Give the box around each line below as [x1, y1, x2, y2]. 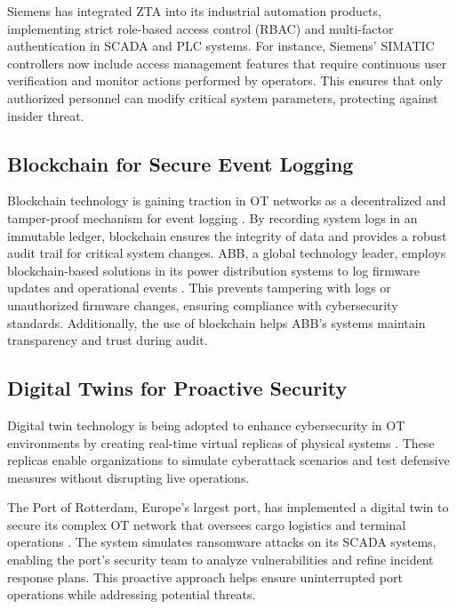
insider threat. [7, 106, 84, 124]
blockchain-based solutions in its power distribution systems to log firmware [7, 260, 420, 279]
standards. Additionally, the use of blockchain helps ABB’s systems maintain [7, 313, 426, 332]
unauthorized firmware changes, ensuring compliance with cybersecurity [7, 295, 398, 314]
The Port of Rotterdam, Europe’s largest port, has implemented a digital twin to [7, 498, 449, 517]
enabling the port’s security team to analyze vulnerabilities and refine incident [7, 550, 434, 569]
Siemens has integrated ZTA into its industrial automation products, [7, 2, 381, 20]
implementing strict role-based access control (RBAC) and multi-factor [7, 19, 394, 37]
